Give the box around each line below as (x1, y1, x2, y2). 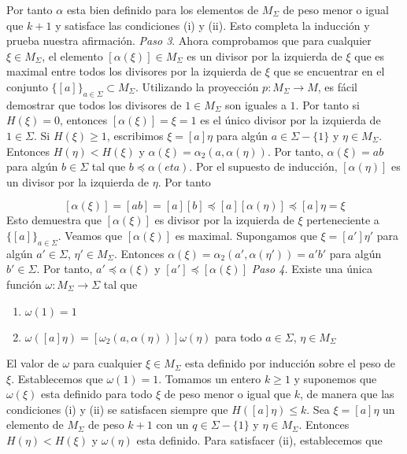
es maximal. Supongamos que (175, 227, 317, 243)
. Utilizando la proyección (135, 78, 259, 94)
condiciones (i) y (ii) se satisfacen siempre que (6, 400, 228, 417)
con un (156, 416, 189, 433)
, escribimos (106, 127, 164, 143)
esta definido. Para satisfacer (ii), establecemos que (136, 432, 383, 448)
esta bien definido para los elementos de (66, 2, 259, 17)
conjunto (6, 78, 48, 94)
